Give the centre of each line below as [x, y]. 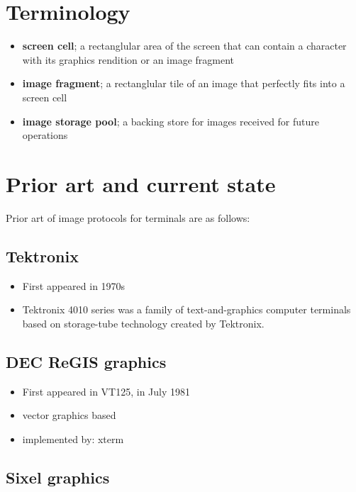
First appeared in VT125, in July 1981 [106, 391]
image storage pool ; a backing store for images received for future [171, 121]
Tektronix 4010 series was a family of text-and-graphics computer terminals [187, 309]
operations [45, 135]
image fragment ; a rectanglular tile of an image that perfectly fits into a [184, 83]
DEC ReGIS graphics [86, 361]
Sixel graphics [58, 477]
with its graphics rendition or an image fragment [128, 59]
